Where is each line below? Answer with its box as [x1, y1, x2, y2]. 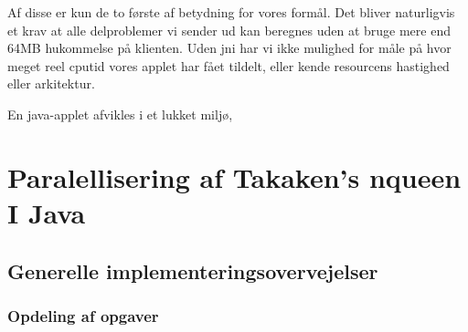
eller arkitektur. [7, 74, 95, 93]
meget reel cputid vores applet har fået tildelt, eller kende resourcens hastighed [7, 56, 450, 75]
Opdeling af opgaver [7, 304, 159, 327]
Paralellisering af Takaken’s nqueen [7, 158, 462, 195]
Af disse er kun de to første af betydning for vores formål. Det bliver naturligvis [7, 3, 455, 21]
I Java [7, 193, 86, 231]
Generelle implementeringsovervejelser [7, 256, 378, 285]
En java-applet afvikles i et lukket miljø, [7, 104, 233, 123]
